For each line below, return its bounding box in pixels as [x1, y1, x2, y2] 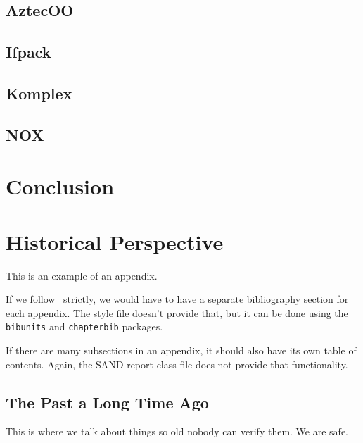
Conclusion [6, 172, 115, 201]
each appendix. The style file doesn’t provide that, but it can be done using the [6, 305, 348, 320]
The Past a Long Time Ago [6, 391, 209, 413]
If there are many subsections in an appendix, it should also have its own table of [6, 343, 357, 358]
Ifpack [6, 41, 51, 63]
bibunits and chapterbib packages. [6, 319, 163, 334]
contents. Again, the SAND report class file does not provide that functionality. [6, 356, 348, 371]
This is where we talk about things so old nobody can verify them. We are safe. [6, 424, 348, 439]
